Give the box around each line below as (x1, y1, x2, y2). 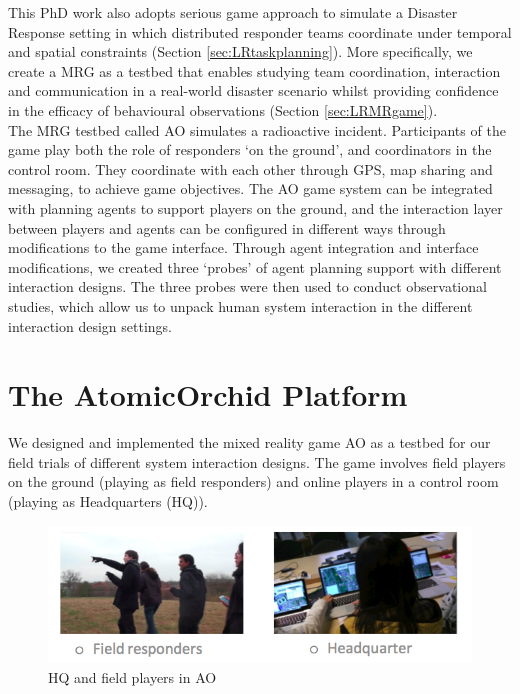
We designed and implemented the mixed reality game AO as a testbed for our (8, 432, 491, 453)
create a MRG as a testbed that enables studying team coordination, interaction (8, 60, 501, 81)
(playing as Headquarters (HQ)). (8, 491, 208, 511)
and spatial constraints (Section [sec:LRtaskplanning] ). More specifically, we (8, 41, 473, 62)
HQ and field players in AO (48, 667, 217, 688)
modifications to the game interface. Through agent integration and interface (8, 237, 479, 258)
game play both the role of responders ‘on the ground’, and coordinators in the (8, 139, 492, 160)
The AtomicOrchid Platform (8, 374, 408, 415)
